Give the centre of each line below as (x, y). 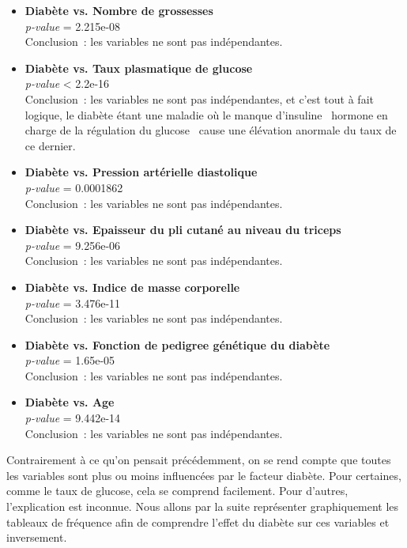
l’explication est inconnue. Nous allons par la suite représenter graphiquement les (203, 506)
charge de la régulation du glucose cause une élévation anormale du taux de (211, 130)
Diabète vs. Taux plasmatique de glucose (139, 68)
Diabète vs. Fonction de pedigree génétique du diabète (177, 344)
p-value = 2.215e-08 (73, 26)
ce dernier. (50, 145)
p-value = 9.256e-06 (73, 245)
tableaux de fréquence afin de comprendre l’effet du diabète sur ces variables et (198, 522)
